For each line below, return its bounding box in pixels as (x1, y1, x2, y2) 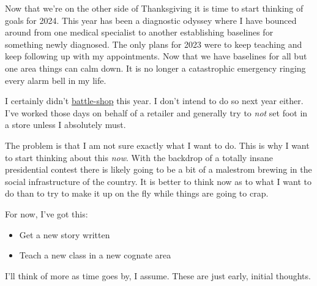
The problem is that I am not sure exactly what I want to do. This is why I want (5, 138, 310, 151)
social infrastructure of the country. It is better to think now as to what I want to (5, 175, 312, 187)
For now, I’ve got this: (5, 207, 88, 220)
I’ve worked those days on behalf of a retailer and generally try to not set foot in (5, 106, 308, 119)
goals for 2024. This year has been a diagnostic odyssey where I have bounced (5, 13, 297, 26)
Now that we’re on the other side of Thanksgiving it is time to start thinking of (5, 2, 304, 14)
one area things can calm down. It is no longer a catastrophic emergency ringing (5, 61, 306, 74)
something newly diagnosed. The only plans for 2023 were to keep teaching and (5, 37, 302, 50)
